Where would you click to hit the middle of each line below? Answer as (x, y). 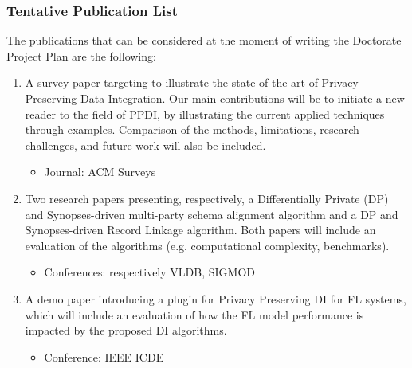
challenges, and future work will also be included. (145, 145)
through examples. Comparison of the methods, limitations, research (192, 129)
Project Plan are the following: (81, 55)
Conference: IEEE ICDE (104, 356)
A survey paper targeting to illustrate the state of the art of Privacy (192, 82)
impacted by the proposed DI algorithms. (126, 330)
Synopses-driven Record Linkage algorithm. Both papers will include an (200, 230)
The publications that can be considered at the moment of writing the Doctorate (204, 40)
